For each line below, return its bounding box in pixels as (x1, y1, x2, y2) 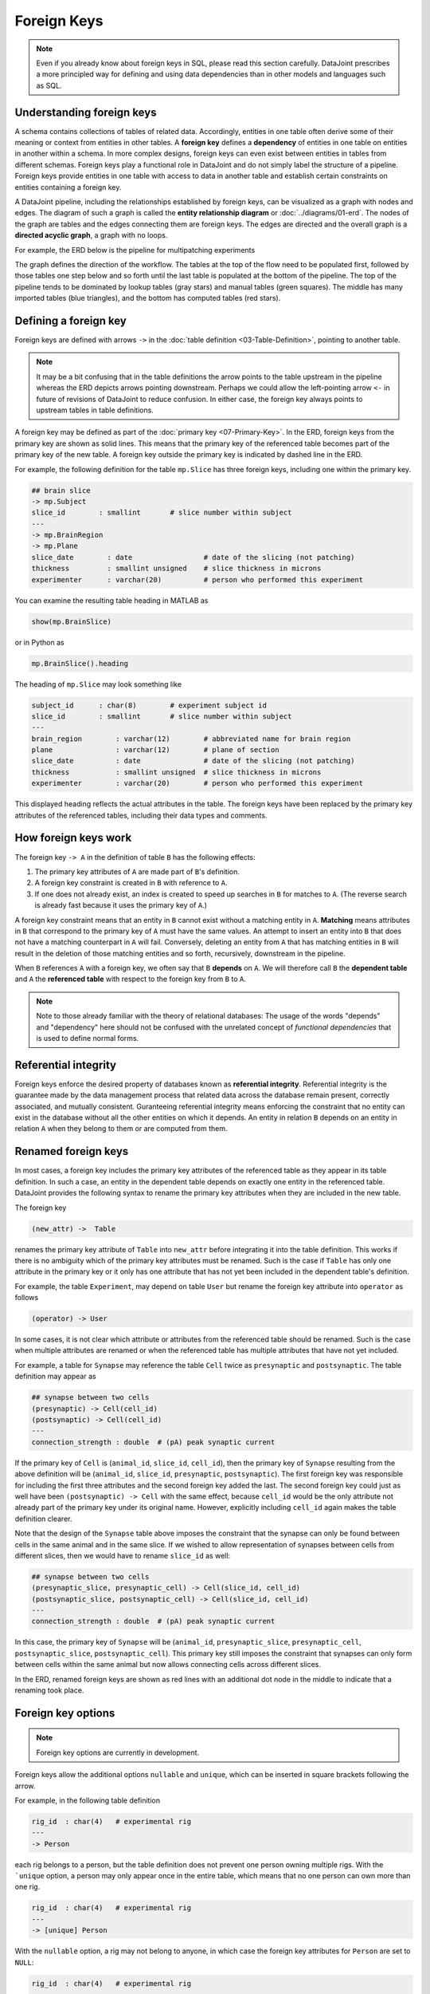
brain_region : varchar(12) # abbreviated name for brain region (31, 734, 351, 743)
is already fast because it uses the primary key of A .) (34, 900, 207, 910)
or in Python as (14, 637, 64, 647)
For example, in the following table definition (14, 1795, 161, 1805)
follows (14, 1293, 39, 1302)
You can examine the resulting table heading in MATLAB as (14, 595, 209, 605)
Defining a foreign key (14, 313, 127, 327)
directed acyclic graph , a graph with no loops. (14, 231, 168, 240)
